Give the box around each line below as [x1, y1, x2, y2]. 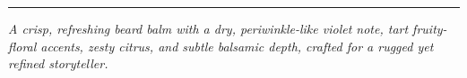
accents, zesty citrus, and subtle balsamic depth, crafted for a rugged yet [40, 36, 434, 55]
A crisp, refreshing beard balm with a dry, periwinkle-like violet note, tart [8, 19, 409, 37]
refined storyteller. [8, 54, 108, 73]
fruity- [412, 19, 447, 37]
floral [8, 36, 37, 55]
